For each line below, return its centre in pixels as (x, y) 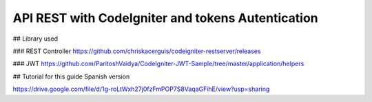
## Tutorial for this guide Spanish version (71, 76)
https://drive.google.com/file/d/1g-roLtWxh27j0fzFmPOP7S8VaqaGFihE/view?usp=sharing (141, 89)
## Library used (35, 39)
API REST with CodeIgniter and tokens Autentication (165, 18)
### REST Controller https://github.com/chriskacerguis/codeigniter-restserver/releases (137, 51)
